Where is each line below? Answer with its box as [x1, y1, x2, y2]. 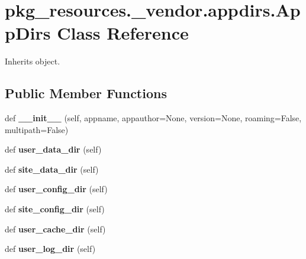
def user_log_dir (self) [5, 242, 96, 255]
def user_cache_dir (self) [5, 222, 106, 235]
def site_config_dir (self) [5, 203, 105, 215]
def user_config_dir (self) [5, 183, 108, 195]
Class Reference [57, 21, 189, 45]
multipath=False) [5, 123, 69, 135]
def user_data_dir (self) [5, 143, 102, 156]
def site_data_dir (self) [5, 163, 99, 175]
